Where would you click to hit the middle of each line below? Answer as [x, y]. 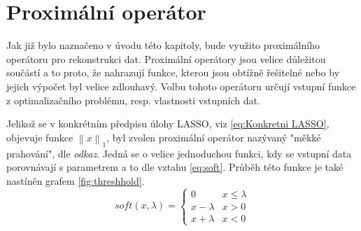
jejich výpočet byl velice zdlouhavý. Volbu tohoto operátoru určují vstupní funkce [181, 86]
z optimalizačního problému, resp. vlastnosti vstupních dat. [133, 100]
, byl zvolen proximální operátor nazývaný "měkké [214, 137]
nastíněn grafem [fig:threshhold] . [76, 180]
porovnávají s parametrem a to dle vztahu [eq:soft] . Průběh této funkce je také [175, 167]
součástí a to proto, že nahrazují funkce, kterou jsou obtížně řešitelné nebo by [173, 72]
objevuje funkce [40, 137]
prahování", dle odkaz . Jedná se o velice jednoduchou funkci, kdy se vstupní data [179, 153]
